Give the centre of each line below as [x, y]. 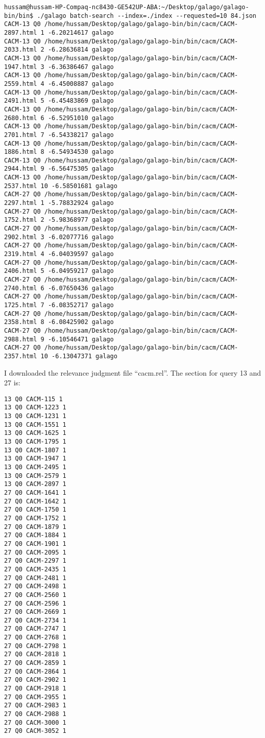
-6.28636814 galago [81, 50]
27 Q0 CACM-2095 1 [35, 552]
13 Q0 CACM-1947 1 [35, 459]
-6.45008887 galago [81, 84]
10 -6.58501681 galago [79, 186]
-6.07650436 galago [81, 288]
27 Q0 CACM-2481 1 [35, 578]
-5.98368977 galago [81, 220]
